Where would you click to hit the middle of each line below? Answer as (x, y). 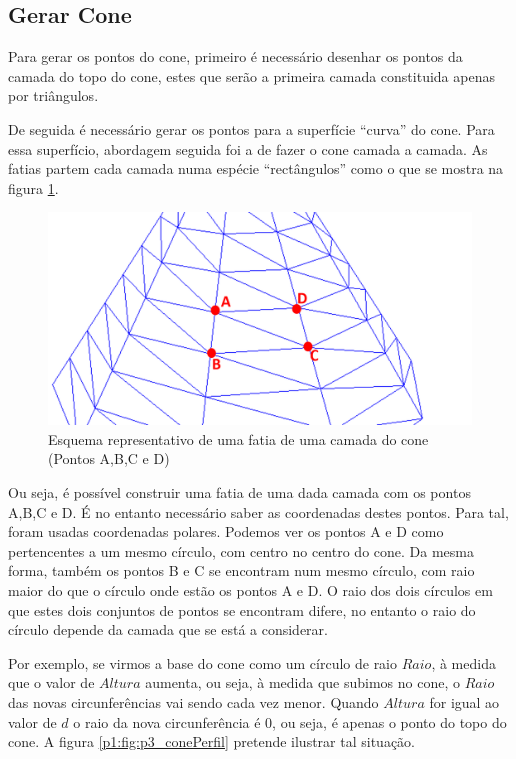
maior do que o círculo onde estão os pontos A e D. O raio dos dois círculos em (250, 589)
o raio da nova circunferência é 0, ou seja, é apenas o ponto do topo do (290, 721)
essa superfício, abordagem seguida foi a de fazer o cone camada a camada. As (248, 148)
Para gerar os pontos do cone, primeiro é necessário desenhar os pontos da (235, 56)
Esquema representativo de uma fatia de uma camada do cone (238, 438)
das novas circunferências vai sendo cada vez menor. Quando (193, 701)
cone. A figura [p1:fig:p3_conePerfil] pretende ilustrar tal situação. (211, 741)
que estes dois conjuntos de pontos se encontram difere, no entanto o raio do (242, 609)
